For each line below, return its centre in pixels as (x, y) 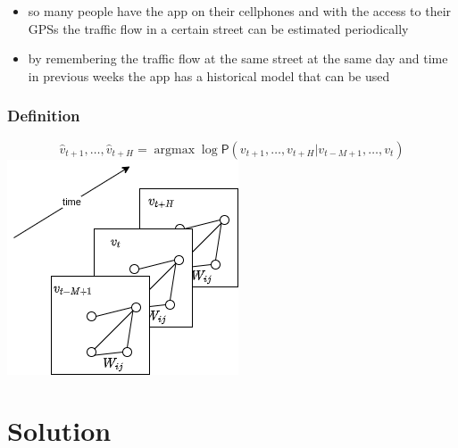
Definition (44, 116)
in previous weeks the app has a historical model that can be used (209, 75)
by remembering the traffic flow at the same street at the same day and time (238, 58)
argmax (175, 149)
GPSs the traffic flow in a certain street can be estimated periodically (218, 28)
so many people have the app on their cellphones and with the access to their (240, 11)
